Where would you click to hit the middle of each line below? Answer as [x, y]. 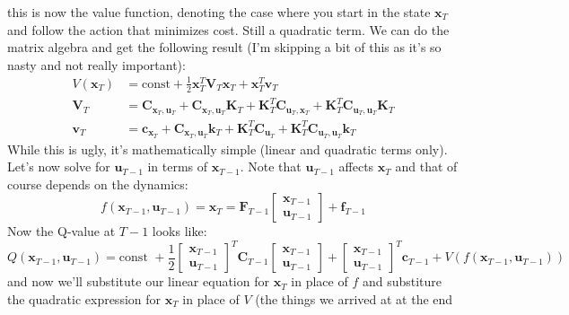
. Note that [271, 166]
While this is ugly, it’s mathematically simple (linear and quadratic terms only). [228, 149]
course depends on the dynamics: [98, 184]
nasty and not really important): [96, 64]
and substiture [402, 281]
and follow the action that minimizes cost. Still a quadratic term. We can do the [228, 29]
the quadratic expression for [84, 299]
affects [356, 166]
